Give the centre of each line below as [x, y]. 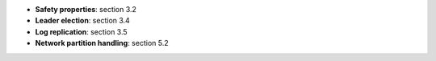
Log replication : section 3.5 [82, 31]
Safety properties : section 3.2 [86, 9]
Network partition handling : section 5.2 [102, 43]
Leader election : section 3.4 [83, 21]
